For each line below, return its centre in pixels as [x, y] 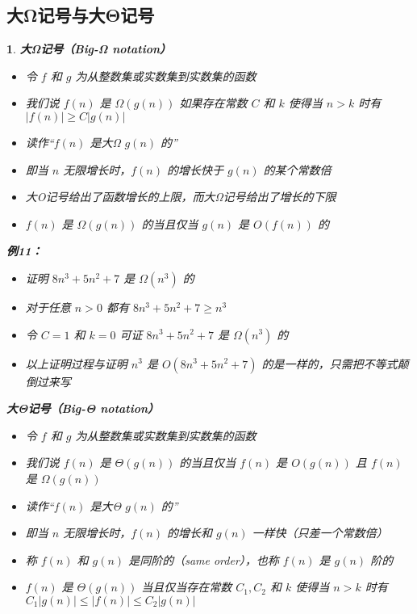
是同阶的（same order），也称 [204, 559]
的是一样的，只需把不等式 [329, 363]
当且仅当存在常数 [187, 587]
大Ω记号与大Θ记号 [81, 15]
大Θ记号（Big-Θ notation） [83, 408]
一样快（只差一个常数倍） [320, 533]
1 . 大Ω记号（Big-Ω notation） [89, 49]
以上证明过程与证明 [76, 363]
